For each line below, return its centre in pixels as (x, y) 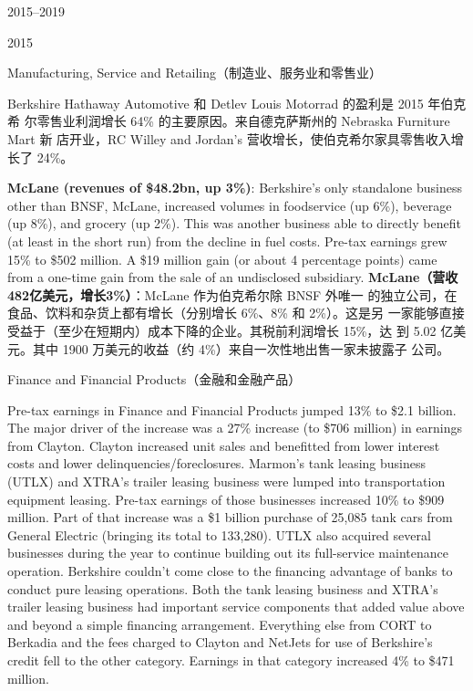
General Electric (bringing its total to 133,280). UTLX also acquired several (219, 534)
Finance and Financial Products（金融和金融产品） (154, 379)
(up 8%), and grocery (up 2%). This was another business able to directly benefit (234, 223)
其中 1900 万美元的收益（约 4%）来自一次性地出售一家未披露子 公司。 (241, 348)
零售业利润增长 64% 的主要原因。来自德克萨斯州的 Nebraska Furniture (243, 121)
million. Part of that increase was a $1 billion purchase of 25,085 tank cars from (230, 517)
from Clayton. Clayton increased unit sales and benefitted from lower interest (224, 445)
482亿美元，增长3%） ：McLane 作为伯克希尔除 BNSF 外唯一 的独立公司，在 (232, 294)
